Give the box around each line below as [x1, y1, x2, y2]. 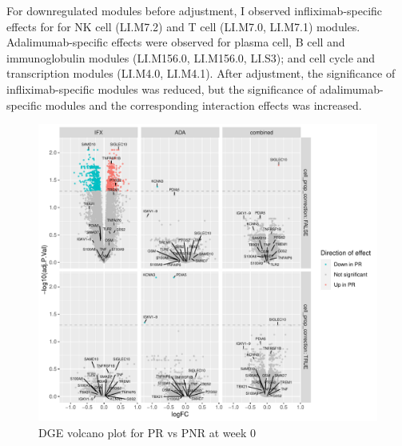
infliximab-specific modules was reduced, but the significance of [6, 80, 316, 97]
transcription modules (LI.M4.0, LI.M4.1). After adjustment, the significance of [6, 65, 396, 82]
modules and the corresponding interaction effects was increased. [45, 96, 362, 113]
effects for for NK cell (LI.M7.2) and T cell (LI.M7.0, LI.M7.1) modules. [6, 18, 360, 34]
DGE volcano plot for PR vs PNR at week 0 [38, 424, 257, 440]
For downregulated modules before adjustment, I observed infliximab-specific [6, 2, 383, 18]
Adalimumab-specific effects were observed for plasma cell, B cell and [6, 34, 345, 50]
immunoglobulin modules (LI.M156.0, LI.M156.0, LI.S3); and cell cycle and [6, 49, 376, 66]
